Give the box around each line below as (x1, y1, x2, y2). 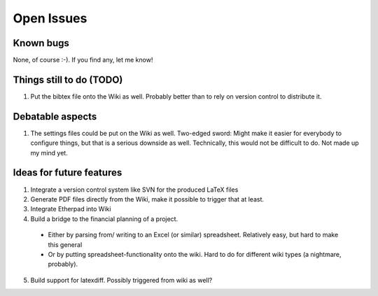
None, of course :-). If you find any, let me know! (13, 56, 153, 64)
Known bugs (13, 37, 70, 49)
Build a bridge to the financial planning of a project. (30, 214, 178, 223)
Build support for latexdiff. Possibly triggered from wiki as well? (30, 276, 213, 284)
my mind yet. (30, 148, 68, 157)
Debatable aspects (13, 111, 97, 122)
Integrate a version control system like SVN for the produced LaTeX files (30, 185, 239, 194)
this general (48, 240, 83, 248)
